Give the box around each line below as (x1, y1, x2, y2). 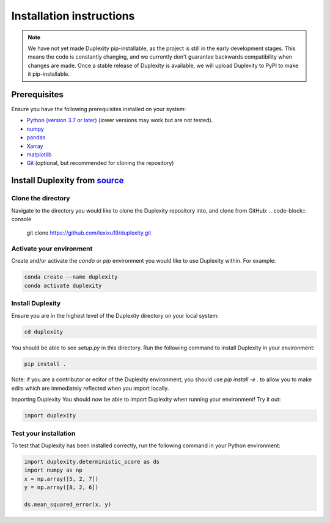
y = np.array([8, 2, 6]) (24, 484, 99, 491)
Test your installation (11, 429, 76, 437)
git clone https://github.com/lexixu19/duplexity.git (26, 229, 152, 236)
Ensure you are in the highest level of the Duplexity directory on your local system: (11, 312, 219, 319)
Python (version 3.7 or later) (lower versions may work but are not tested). (26, 117, 213, 124)
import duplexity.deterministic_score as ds (24, 458, 160, 465)
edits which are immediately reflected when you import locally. (11, 384, 169, 392)
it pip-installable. (28, 70, 70, 78)
